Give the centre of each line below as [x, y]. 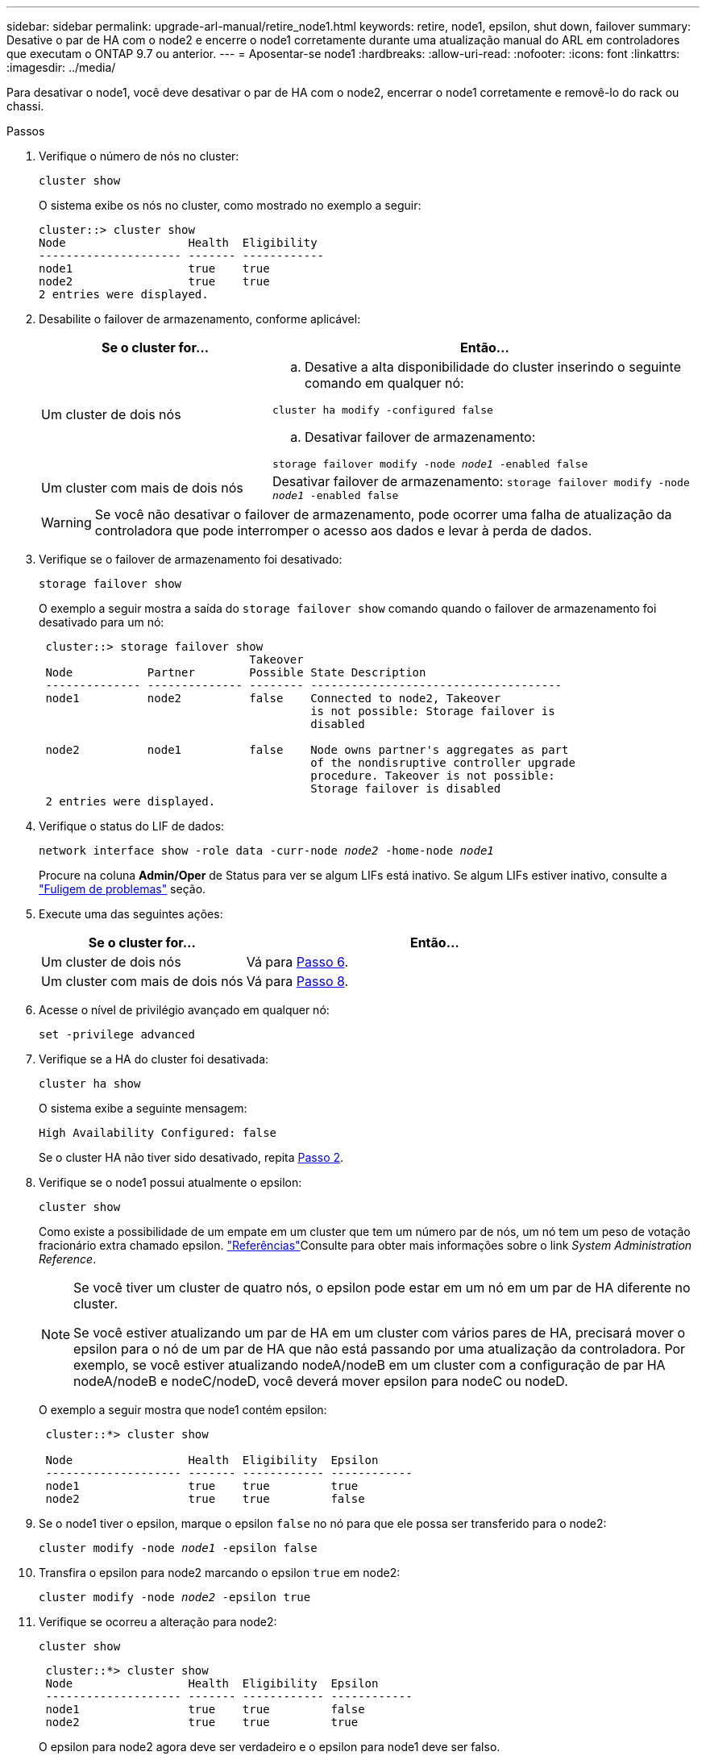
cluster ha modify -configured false [382, 410]
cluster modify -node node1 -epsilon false [178, 1548]
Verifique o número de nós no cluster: [139, 156]
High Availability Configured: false [158, 1133]
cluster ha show [90, 1084]
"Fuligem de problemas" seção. [123, 889]
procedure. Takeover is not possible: [433, 776]
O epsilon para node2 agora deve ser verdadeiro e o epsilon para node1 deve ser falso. [270, 1747]
